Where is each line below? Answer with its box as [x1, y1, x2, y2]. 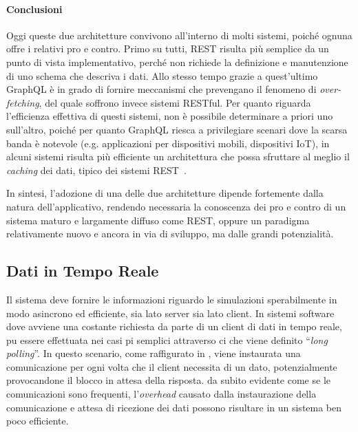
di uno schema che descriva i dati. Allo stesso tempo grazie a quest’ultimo [6, 68, 318, 83]
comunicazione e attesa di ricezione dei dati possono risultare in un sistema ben [6, 400, 342, 414]
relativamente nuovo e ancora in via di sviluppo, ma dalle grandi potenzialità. [6, 226, 334, 241]
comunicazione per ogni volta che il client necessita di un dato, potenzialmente [6, 359, 337, 374]
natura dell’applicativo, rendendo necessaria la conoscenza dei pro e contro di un [6, 199, 346, 213]
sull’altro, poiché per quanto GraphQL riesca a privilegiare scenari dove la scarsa [6, 122, 348, 136]
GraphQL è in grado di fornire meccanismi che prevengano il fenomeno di [6, 82, 317, 96]
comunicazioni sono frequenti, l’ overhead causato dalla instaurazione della [6, 387, 317, 401]
